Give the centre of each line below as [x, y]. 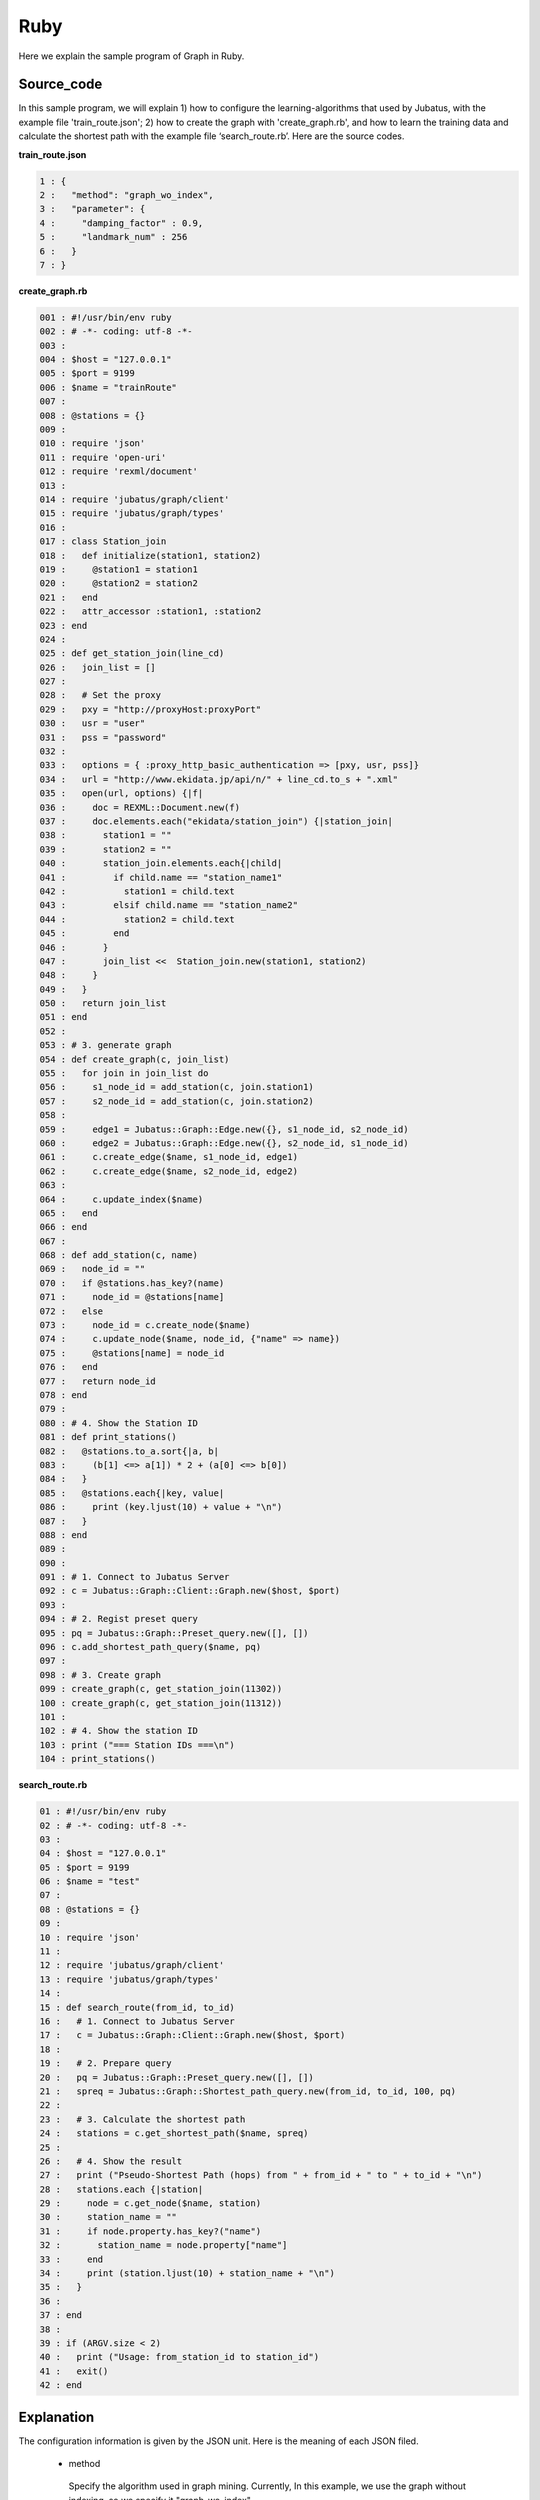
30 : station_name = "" [108, 2217]
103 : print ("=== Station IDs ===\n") [137, 1744]
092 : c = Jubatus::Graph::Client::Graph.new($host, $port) [190, 1591]
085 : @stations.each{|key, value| [132, 1493]
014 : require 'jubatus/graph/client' [134, 499]
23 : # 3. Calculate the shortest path [142, 2119]
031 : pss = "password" [103, 737]
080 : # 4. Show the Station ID [119, 1423]
